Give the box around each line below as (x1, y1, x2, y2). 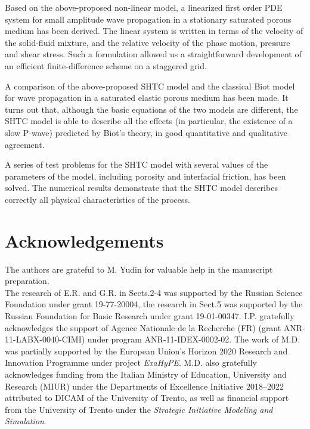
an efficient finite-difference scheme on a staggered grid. (5, 59, 207, 72)
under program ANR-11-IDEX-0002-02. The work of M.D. (87, 333, 300, 345)
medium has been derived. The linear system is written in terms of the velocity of (5, 24, 303, 37)
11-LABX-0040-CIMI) (5, 333, 85, 345)
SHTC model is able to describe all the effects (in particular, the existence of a (5, 115, 293, 127)
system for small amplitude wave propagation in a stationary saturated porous (5, 13, 292, 25)
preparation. (5, 274, 49, 287)
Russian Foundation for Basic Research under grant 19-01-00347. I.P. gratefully (5, 310, 294, 322)
